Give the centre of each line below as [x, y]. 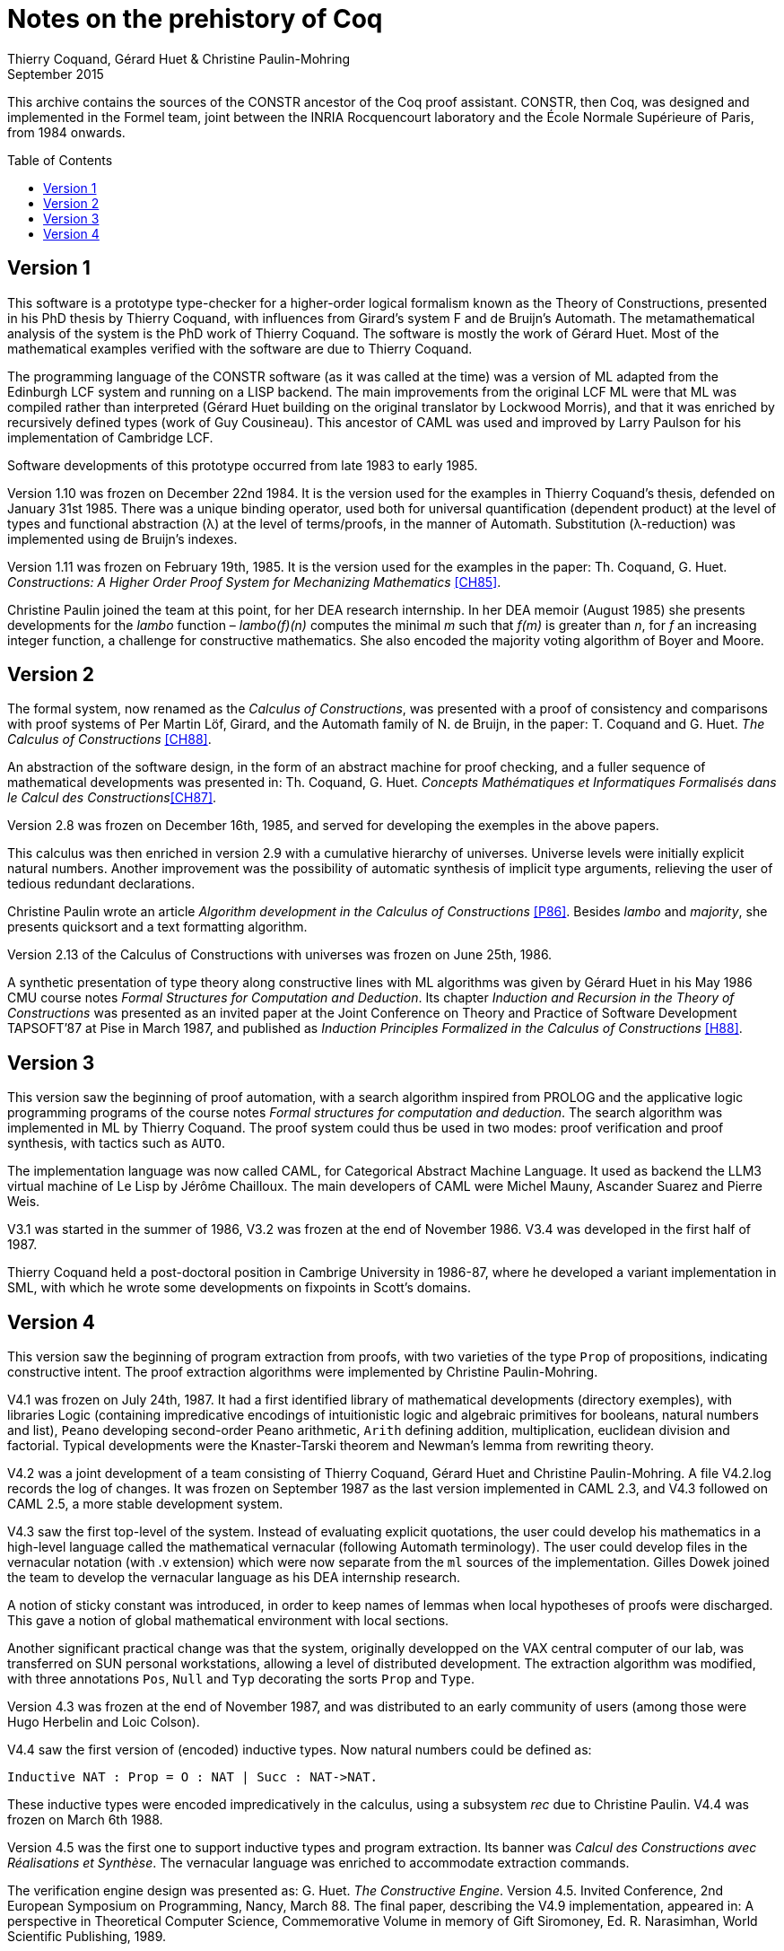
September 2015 [56, 74]
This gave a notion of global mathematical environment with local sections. [228, 1621]
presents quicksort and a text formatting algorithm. [157, 927]
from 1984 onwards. [66, 132]
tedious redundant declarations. [101, 884]
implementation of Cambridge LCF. [110, 437]
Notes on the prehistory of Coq [195, 19]
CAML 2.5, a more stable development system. [145, 1504]
